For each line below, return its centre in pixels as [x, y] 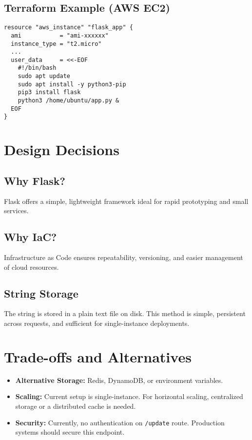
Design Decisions [62, 150]
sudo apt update [44, 76]
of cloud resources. [31, 267]
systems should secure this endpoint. [70, 432]
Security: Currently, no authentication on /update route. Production [120, 422]
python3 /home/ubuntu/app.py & [68, 101]
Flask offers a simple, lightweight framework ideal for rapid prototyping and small [126, 201]
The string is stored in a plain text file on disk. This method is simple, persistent [125, 313]
